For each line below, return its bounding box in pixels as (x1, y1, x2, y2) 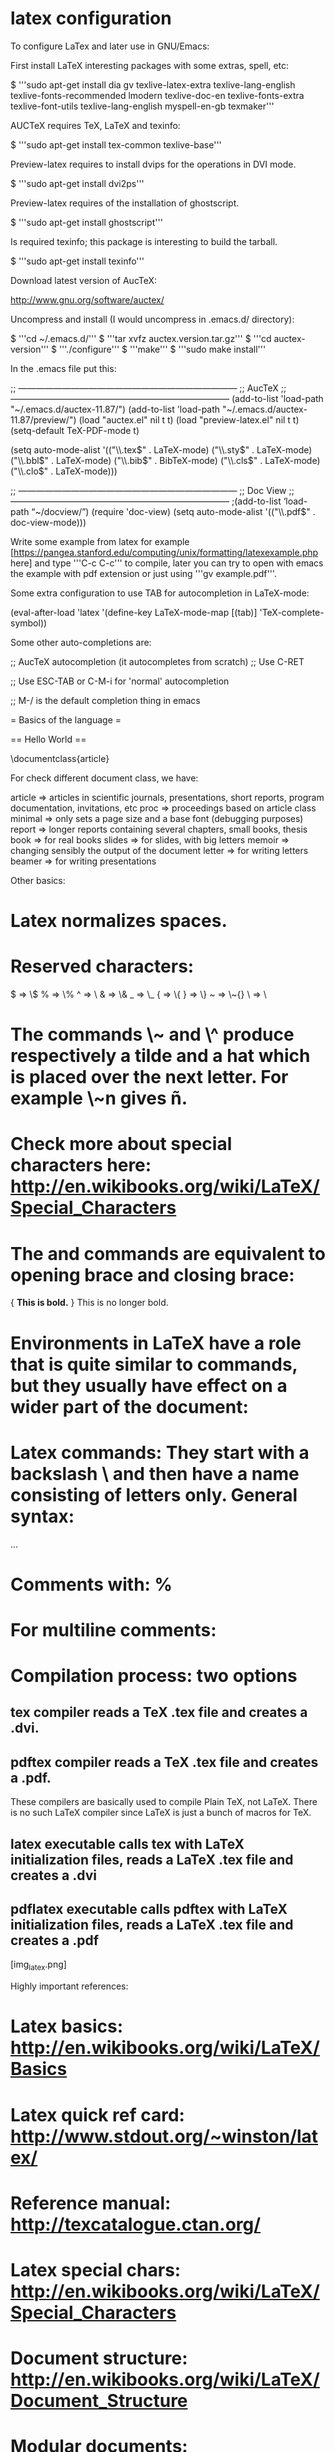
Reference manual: (10, 2192, 172, 2214)
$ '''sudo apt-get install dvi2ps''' (10, 177, 145, 189)
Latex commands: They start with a (10, 1441, 310, 1464)
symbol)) (10, 617, 48, 629)
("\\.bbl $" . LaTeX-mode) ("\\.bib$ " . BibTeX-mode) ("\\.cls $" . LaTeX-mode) (10, 454, 321, 466)
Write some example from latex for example (10, 535, 190, 547)
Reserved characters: (10, 955, 195, 978)
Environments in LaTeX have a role (10, 1332, 302, 1354)
